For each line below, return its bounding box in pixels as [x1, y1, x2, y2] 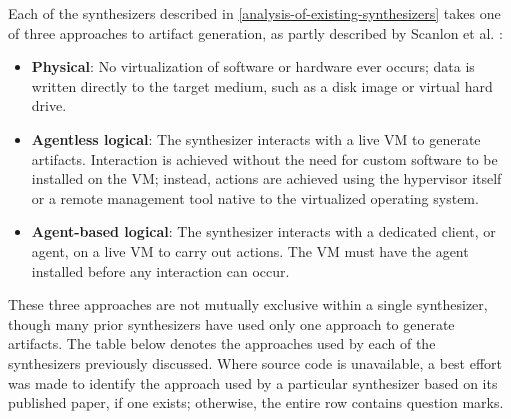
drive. [31, 95, 67, 116]
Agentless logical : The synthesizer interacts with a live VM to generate [31, 128, 481, 149]
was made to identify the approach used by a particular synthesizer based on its [8, 372, 498, 393]
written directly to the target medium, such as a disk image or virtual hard [31, 75, 493, 96]
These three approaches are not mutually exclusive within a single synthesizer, [8, 294, 488, 315]
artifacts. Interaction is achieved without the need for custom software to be [31, 148, 498, 169]
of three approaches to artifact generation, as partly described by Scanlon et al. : [8, 22, 503, 43]
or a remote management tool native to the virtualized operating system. [31, 187, 479, 208]
